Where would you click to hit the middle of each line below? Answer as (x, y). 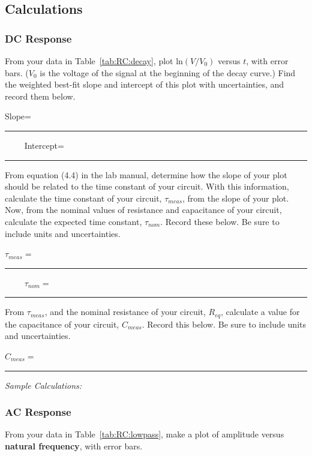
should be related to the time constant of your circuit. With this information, (147, 186)
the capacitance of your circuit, (62, 324)
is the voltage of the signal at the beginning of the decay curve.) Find (168, 72)
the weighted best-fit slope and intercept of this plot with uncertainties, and (145, 84)
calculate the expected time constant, (73, 221)
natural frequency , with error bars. (74, 445)
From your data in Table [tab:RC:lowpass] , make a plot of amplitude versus (145, 434)
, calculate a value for (260, 312)
